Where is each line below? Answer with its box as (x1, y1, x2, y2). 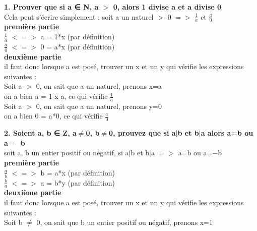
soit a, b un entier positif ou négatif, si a (4, 147, 129, 158)
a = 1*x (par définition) (40, 31, 115, 42)
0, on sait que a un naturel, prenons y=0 (36, 100, 162, 111)
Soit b (4, 217, 23, 227)
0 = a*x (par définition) (40, 41, 115, 51)
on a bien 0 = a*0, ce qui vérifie (4, 110, 103, 121)
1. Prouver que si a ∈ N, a (4, 2, 99, 12)
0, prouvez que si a (109, 128, 176, 138)
